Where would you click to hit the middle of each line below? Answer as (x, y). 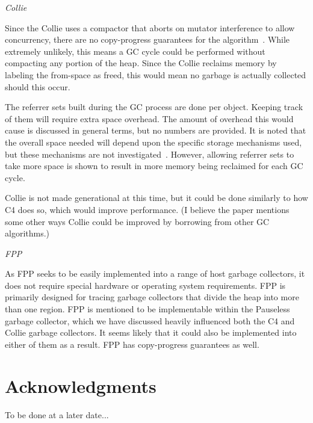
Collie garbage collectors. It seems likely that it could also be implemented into (151, 332)
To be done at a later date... (57, 414)
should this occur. (38, 86)
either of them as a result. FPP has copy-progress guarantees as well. (132, 344)
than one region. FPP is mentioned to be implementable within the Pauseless (147, 309)
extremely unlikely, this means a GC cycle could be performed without (135, 51)
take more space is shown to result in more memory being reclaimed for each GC (154, 166)
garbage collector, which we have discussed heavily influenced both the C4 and (150, 320)
